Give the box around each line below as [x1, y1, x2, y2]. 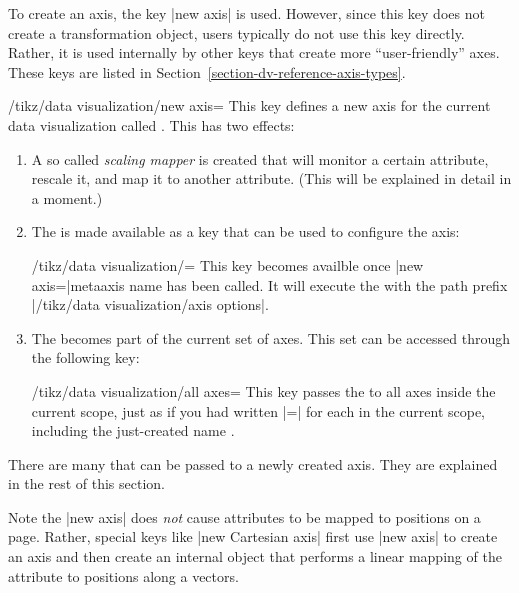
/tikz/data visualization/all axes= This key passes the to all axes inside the [31, 380, 496, 401]
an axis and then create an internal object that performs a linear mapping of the [8, 546, 502, 567]
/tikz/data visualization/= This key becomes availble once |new [31, 254, 424, 275]
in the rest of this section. [8, 473, 165, 494]
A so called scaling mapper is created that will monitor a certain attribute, [31, 148, 489, 169]
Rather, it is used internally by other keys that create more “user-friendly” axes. [8, 42, 500, 63]
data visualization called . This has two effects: [8, 114, 295, 135]
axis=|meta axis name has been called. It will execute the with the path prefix [31, 274, 508, 295]
